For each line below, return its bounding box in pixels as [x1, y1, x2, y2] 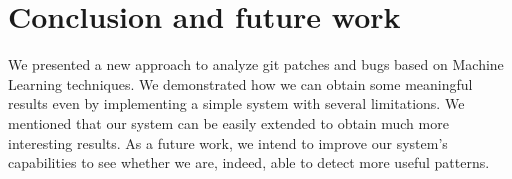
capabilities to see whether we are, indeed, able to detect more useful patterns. [8, 152, 490, 173]
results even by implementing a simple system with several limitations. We [8, 93, 465, 114]
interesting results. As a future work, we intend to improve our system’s [8, 132, 448, 153]
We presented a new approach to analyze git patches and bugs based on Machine [8, 54, 504, 75]
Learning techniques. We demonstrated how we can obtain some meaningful [8, 73, 473, 94]
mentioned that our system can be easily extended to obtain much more [8, 112, 449, 133]
